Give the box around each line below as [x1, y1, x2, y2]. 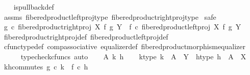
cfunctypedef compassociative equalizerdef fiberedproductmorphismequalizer [4, 41, 245, 52]
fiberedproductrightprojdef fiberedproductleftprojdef [4, 31, 168, 42]
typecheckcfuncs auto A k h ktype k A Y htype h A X [20, 51, 246, 61]
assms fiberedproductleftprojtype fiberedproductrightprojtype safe [4, 11, 216, 22]
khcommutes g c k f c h [4, 61, 88, 71]
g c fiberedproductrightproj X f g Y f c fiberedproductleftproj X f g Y [4, 21, 241, 32]
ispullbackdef [13, 2, 54, 12]
